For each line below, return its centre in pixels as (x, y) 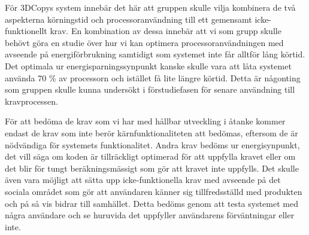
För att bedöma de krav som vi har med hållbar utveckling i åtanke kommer (145, 121)
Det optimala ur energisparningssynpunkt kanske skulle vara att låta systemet (148, 65)
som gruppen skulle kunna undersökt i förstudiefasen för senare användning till (150, 89)
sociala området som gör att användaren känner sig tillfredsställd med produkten (154, 191)
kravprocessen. (31, 101)
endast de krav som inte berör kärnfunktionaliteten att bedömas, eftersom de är (152, 132)
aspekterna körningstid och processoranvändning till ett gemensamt (128, 19)
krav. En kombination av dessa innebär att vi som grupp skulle (166, 31)
